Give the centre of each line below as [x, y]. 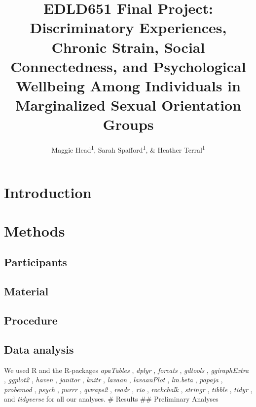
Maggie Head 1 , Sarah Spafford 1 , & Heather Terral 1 [128, 149]
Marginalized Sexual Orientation [128, 105]
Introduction [48, 192]
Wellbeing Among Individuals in [128, 85]
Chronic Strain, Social [128, 47]
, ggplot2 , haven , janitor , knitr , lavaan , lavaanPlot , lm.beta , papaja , [113, 380]
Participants [36, 262]
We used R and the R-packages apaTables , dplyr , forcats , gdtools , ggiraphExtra [127, 370]
